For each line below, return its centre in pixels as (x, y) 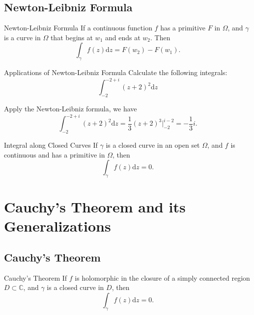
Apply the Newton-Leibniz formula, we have (71, 109)
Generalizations (57, 226)
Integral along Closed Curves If (51, 144)
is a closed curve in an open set (153, 144)
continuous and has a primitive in (55, 154)
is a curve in (22, 37)
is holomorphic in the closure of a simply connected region (162, 277)
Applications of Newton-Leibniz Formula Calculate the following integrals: (116, 72)
